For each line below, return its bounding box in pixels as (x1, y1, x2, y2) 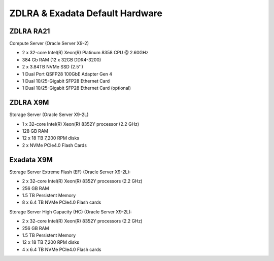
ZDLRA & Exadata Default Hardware (9, 8, 162, 19)
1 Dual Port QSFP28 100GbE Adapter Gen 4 (22, 71, 113, 77)
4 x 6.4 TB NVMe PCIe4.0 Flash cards (22, 246, 101, 252)
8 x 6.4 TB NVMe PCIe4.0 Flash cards (22, 199, 101, 205)
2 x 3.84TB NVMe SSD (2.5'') (22, 64, 84, 70)
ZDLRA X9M (9, 98, 49, 107)
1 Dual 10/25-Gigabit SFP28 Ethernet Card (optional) (22, 85, 131, 91)
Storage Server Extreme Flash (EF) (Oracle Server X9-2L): (9, 169, 131, 175)
